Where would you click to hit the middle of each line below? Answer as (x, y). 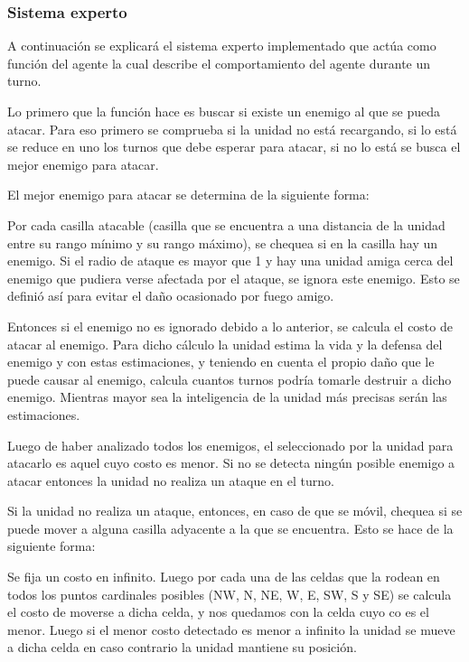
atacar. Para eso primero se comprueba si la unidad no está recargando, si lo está (232, 129)
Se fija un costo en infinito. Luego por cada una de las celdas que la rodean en (224, 577)
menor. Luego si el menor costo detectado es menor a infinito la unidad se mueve (231, 629)
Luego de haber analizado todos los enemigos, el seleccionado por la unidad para (230, 445)
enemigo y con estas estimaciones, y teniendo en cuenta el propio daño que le (221, 362)
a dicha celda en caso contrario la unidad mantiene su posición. (182, 647)
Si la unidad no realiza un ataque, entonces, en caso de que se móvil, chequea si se (235, 511)
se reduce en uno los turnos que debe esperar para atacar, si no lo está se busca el (234, 147)
